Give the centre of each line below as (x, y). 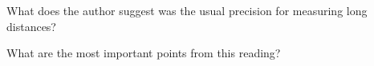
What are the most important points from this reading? (144, 53)
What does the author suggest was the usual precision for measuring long (187, 10)
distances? (31, 26)
